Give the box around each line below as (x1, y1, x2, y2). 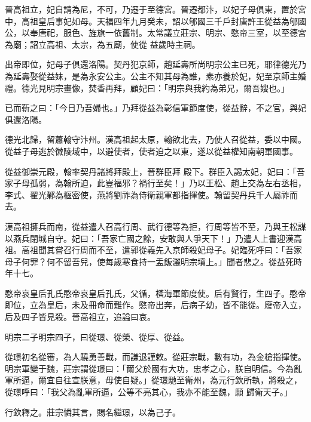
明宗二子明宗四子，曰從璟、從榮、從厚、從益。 (5, 330, 189, 343)
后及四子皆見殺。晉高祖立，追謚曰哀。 (5, 310, 155, 323)
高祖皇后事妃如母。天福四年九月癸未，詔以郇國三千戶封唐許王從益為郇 (21, 14, 298, 27)
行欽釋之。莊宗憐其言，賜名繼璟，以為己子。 (5, 405, 181, 418)
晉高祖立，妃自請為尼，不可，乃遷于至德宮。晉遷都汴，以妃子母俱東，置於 (5, 3, 298, 15)
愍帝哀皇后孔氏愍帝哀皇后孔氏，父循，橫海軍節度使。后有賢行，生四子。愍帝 (5, 287, 306, 299)
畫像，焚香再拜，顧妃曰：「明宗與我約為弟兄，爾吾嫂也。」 (63, 81, 289, 94)
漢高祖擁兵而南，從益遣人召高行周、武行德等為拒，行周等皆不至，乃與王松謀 (5, 220, 306, 232)
